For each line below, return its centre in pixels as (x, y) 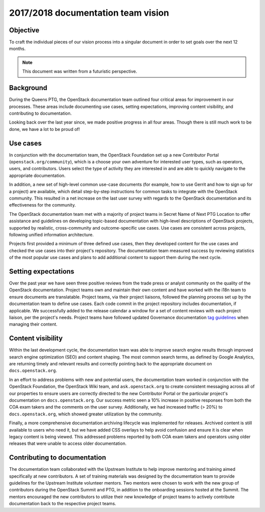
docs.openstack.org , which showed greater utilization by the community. (86, 414)
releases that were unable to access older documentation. (68, 443)
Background (28, 88)
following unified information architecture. (52, 234)
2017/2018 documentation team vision (89, 13)
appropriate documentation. (37, 175)
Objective (24, 30)
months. (17, 49)
